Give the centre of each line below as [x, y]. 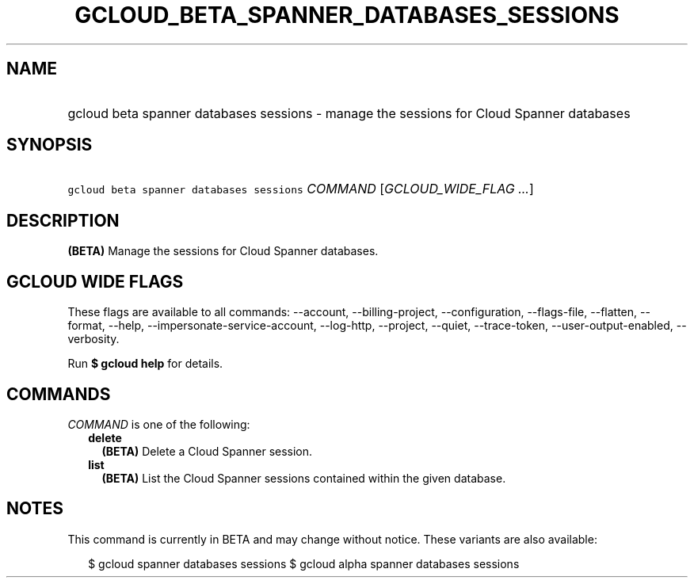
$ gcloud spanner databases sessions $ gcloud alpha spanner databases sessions [304, 563]
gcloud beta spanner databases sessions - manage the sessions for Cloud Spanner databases [349, 113]
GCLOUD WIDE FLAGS [95, 281]
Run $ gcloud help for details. [145, 364]
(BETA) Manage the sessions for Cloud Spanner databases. [223, 251]
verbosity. [93, 339]
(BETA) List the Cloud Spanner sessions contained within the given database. [304, 478]
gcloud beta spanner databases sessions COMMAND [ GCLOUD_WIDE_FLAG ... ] [301, 189]
